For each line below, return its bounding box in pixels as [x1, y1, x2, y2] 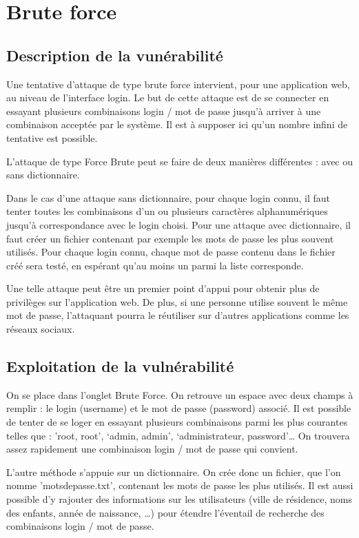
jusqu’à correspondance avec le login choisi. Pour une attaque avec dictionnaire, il [6, 217, 351, 231]
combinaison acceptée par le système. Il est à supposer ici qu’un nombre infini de [6, 117, 348, 132]
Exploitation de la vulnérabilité [6, 355, 234, 377]
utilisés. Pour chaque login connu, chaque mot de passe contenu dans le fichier [6, 245, 336, 259]
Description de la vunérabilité [6, 44, 223, 65]
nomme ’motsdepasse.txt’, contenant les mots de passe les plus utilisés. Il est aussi [6, 478, 353, 493]
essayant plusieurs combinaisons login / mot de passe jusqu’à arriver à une [6, 103, 321, 118]
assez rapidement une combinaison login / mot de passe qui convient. [6, 442, 298, 456]
